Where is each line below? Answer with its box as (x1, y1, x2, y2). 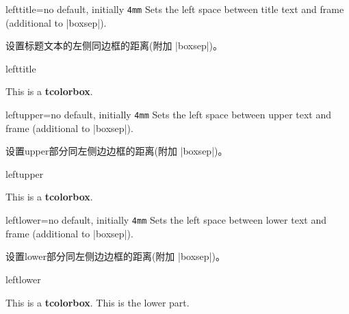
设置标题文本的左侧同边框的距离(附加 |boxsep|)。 (5, 38, 223, 53)
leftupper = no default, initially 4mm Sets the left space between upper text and (5, 107, 332, 122)
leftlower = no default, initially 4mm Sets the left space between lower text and (5, 213, 326, 227)
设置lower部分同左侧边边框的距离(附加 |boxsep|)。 (5, 249, 225, 263)
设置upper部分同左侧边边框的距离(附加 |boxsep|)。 (5, 144, 228, 158)
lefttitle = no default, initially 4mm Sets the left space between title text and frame (5, 2, 344, 16)
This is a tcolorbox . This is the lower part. (5, 295, 190, 309)
